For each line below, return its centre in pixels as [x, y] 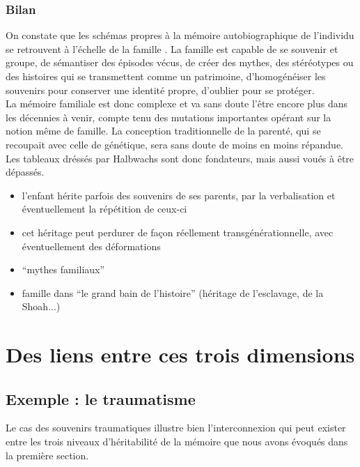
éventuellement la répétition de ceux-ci [104, 209]
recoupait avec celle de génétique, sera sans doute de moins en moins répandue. [174, 144]
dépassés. [25, 172]
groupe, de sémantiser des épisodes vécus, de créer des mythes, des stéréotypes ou [180, 62]
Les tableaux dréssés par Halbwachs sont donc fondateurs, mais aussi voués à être [180, 158]
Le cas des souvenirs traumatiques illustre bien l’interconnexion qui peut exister [176, 428]
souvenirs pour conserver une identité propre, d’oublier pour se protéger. [160, 90]
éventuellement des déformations [91, 246]
